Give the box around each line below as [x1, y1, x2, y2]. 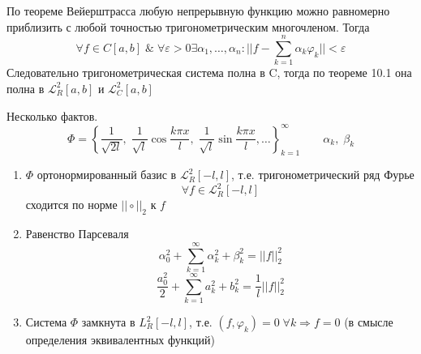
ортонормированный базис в [37, 166, 177, 183]
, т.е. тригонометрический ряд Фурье [231, 166, 415, 183]
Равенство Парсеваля [25, 225, 129, 242]
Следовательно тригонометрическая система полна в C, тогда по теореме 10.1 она [6, 64, 412, 81]
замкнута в [81, 313, 135, 330]
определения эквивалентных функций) [25, 331, 215, 348]
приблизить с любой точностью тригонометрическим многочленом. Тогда [6, 18, 370, 35]
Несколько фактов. [6, 107, 98, 124]
